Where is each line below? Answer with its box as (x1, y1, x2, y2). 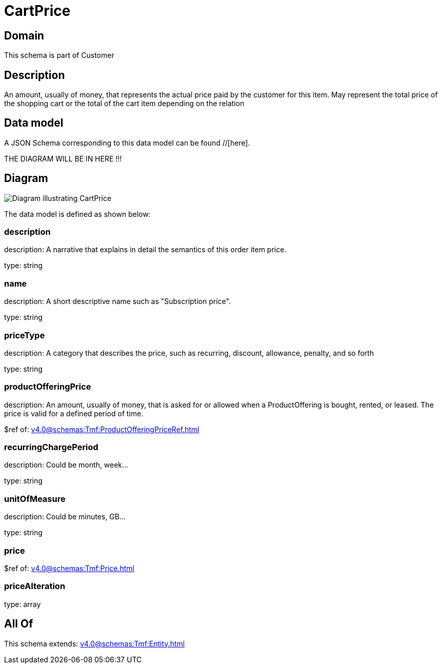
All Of (4, 617, 33, 631)
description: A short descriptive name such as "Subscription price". (4, 297, 231, 306)
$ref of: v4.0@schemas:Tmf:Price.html (4, 563, 135, 573)
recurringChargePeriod (4, 442, 99, 453)
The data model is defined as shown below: (4, 209, 151, 218)
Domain (4, 29, 45, 42)
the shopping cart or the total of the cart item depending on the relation (4, 99, 245, 108)
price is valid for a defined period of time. (4, 409, 143, 418)
